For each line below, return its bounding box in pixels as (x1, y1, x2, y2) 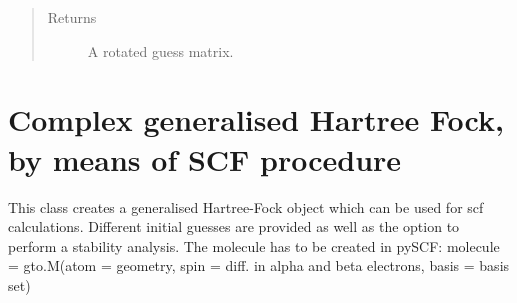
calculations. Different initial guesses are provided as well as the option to (8, 216, 460, 237)
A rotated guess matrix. (87, 40, 234, 61)
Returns (47, 7, 97, 27)
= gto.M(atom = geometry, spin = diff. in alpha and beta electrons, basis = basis (8, 255, 510, 276)
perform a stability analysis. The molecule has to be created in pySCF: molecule (8, 235, 500, 256)
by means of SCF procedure (8, 138, 402, 179)
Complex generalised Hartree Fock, (8, 99, 504, 140)
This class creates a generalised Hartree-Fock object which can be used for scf (8, 196, 484, 217)
